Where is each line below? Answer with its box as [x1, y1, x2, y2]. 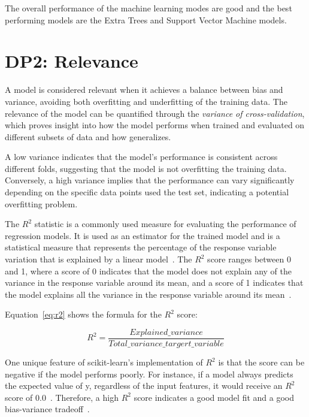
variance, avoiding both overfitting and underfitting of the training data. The [5, 95, 287, 107]
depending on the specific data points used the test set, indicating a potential [5, 186, 289, 198]
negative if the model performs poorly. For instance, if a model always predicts [5, 367, 293, 380]
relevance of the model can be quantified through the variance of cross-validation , [5, 107, 305, 119]
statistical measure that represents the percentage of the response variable [5, 241, 277, 253]
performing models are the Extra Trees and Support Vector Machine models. [5, 13, 287, 26]
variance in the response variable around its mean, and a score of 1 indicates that [5, 276, 304, 289]
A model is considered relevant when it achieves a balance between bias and [5, 83, 283, 96]
